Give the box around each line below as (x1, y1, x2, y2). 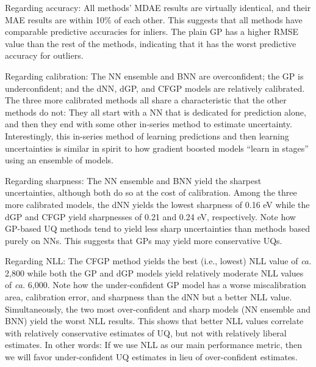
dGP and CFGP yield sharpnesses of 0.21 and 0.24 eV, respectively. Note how (5, 210, 296, 223)
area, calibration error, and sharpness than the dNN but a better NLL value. (5, 291, 292, 303)
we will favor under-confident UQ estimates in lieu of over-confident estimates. (5, 350, 298, 363)
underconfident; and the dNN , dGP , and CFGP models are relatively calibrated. (5, 81, 305, 94)
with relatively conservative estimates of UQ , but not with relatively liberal (5, 326, 287, 339)
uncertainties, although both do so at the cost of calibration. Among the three (5, 186, 297, 199)
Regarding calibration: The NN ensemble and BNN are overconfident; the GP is (5, 69, 304, 82)
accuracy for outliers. (5, 49, 84, 62)
